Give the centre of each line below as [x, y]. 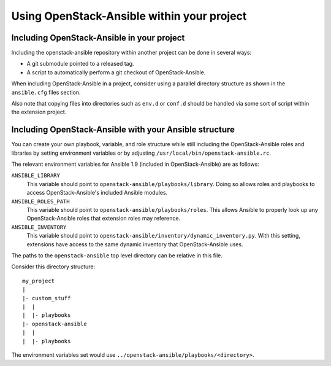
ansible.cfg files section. [46, 92]
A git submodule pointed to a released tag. [80, 64]
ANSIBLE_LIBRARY [36, 176]
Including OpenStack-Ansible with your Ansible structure [123, 130]
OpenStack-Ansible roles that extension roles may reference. [104, 219]
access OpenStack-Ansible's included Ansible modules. [97, 193]
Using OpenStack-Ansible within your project [129, 16]
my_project [39, 281]
